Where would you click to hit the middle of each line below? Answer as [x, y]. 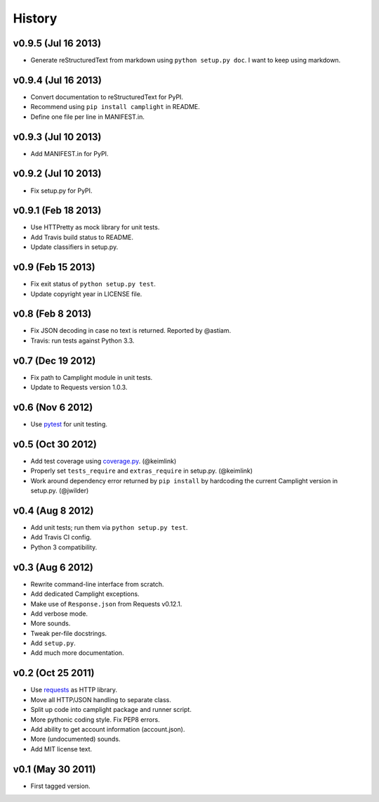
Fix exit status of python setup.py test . [93, 284]
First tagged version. [60, 786]
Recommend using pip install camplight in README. [115, 107]
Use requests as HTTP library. [74, 690]
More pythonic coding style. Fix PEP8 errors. [95, 719]
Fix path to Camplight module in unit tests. [92, 377]
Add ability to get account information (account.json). [108, 729]
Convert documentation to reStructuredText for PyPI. [107, 97]
